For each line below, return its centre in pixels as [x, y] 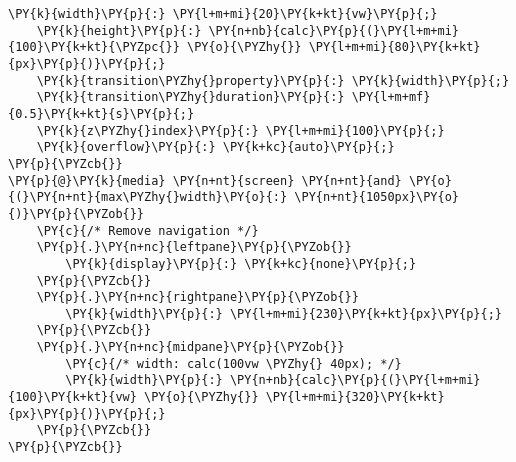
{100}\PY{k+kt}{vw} [72, 397]
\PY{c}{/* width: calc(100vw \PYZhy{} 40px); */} [233, 363]
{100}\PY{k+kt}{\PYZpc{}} [94, 47]
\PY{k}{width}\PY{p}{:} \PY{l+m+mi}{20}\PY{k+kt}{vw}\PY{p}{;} [223, 14]
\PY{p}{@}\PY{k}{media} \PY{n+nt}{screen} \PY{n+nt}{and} [205, 180]
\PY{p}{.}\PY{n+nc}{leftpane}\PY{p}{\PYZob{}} [194, 247]
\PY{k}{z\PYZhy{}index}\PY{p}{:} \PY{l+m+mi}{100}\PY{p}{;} [240, 130]
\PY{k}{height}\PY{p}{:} [119, 30]
